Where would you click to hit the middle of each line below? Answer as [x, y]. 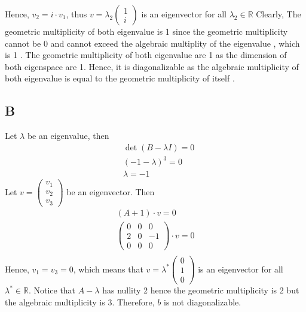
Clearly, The [279, 14]
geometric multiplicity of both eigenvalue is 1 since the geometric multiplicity [146, 31]
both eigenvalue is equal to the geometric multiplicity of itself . [120, 78]
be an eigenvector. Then [111, 192]
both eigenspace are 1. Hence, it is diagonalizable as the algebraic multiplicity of [152, 66]
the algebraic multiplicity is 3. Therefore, [80, 302]
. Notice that [52, 290]
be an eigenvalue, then [68, 136]
